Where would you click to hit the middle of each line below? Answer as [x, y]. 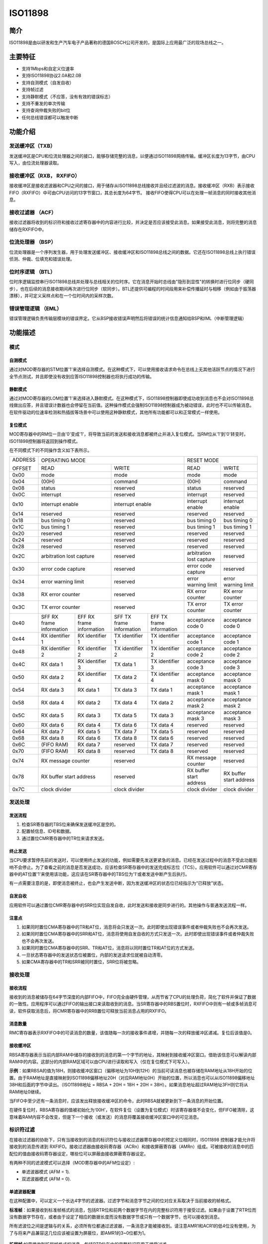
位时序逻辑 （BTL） [32, 272]
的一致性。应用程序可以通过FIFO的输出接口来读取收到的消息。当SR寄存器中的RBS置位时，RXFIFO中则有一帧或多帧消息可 [133, 1004]
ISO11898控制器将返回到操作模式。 [45, 441]
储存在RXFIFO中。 [28, 229]
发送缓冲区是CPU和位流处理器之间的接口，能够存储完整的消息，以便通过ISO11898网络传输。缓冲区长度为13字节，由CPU [132, 156]
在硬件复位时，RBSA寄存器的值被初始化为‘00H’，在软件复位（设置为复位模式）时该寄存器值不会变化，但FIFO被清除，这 [132, 1110]
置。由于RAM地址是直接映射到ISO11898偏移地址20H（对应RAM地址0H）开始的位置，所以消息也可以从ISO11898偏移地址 [132, 1078]
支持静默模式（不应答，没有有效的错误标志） [67, 97]
